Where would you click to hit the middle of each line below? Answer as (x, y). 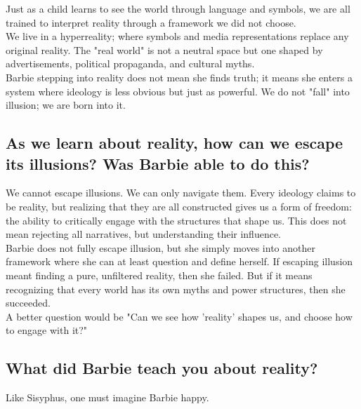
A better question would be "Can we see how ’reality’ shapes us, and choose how (179, 316)
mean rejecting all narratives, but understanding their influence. (144, 234)
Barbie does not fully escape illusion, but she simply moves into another (160, 247)
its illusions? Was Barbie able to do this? (158, 163)
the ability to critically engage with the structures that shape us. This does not (176, 220)
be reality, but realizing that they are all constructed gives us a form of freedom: (179, 206)
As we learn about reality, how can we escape (175, 143)
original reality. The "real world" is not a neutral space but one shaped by (164, 49)
